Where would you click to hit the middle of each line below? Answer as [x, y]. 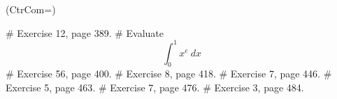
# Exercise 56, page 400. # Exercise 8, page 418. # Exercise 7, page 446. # [169, 74]
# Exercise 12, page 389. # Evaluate [85, 32]
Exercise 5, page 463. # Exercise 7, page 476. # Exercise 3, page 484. [155, 87]
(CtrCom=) [31, 9]
